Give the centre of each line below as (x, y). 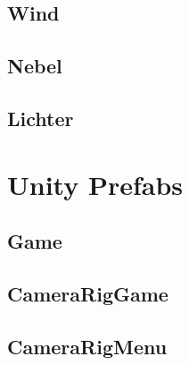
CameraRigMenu (87, 346)
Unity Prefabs (95, 184)
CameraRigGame (88, 293)
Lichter (41, 118)
